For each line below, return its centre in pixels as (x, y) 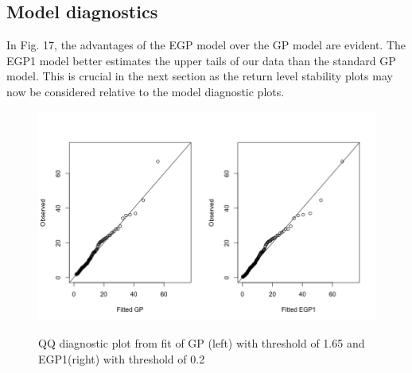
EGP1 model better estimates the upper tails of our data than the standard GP (201, 60)
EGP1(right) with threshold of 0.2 (122, 358)
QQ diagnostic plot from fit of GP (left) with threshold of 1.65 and (202, 343)
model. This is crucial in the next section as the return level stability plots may (200, 76)
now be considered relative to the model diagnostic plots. (146, 91)
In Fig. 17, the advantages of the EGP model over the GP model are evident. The (206, 45)
